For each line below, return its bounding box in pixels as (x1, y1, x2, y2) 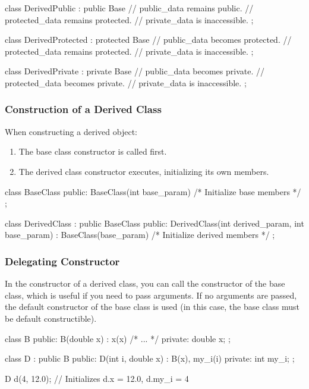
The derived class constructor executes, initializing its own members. (18, 165, 269, 177)
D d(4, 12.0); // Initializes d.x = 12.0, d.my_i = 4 (5, 372, 189, 384)
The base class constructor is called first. (18, 145, 167, 158)
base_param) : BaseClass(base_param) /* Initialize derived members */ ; (5, 228, 275, 241)
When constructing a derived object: (5, 125, 138, 137)
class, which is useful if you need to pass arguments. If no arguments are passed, (5, 288, 297, 301)
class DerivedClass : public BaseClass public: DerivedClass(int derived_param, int (5, 217, 304, 229)
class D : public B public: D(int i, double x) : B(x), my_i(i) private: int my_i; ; (5, 352, 295, 365)
